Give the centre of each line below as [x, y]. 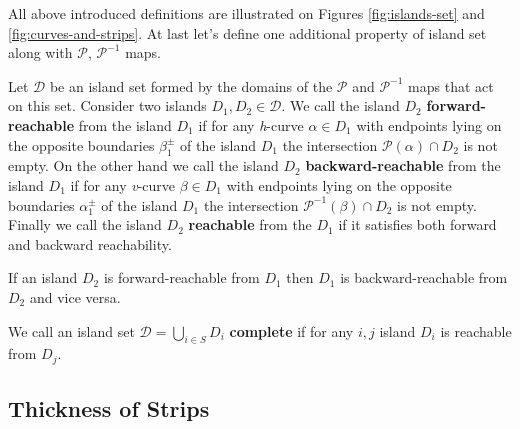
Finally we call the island [85, 224]
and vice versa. [75, 296]
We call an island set [71, 330]
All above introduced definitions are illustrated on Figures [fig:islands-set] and [246, 13]
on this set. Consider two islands [107, 105]
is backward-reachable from [424, 277]
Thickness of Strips [109, 408]
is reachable [476, 330]
